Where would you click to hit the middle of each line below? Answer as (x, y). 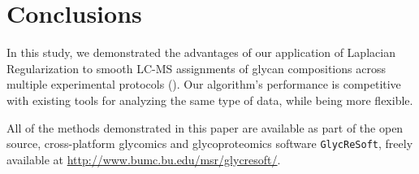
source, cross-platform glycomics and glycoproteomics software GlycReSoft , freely (210, 144)
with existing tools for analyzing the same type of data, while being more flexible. (210, 100)
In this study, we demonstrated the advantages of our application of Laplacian (201, 52)
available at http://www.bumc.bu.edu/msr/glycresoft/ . (144, 159)
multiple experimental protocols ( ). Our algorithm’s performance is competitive (204, 84)
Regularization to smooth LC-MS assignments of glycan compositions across (196, 68)
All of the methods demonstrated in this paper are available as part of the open (205, 127)
